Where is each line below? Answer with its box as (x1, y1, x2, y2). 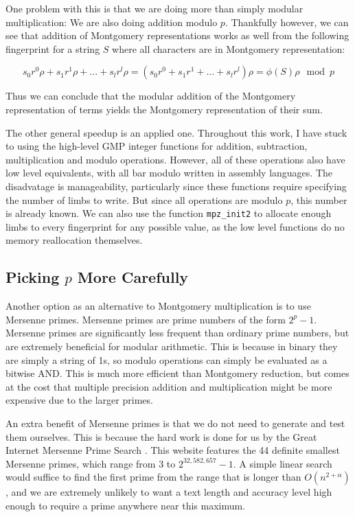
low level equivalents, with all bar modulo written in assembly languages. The (5, 165, 332, 180)
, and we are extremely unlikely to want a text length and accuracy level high (5, 485, 332, 499)
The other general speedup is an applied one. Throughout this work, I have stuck (5, 125, 347, 139)
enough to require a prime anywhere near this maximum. (5, 498, 246, 512)
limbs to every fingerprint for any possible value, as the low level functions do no (5, 219, 345, 233)
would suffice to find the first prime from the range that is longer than (5, 470, 301, 484)
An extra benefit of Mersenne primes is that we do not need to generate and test (5, 415, 345, 430)
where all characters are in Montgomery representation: (112, 41, 345, 56)
